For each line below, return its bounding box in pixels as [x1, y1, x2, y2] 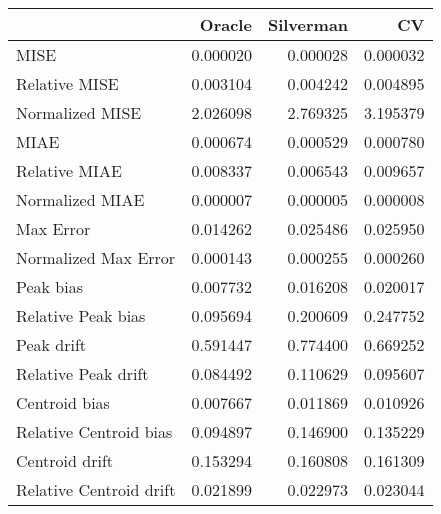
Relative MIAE [16, 159, 122, 182]
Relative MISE [16, 72, 119, 95]
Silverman [267, 13, 349, 36]
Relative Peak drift [16, 362, 149, 385]
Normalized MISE [16, 101, 142, 124]
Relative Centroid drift [16, 478, 176, 501]
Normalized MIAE [16, 188, 145, 211]
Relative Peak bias [16, 304, 146, 327]
